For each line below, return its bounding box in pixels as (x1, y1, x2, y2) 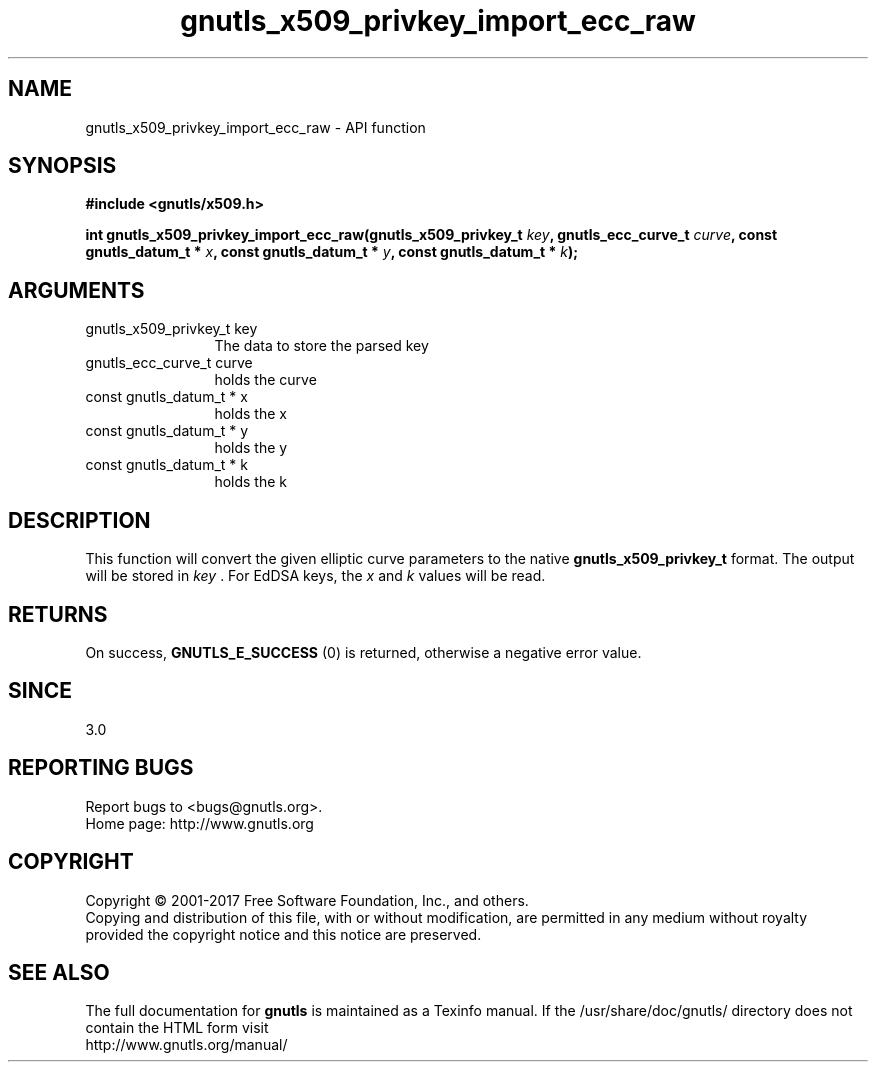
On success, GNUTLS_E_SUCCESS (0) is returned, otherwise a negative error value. (85, 643, 642, 661)
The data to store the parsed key (214, 337, 429, 355)
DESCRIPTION (8, 507, 151, 533)
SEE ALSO (8, 959, 110, 985)
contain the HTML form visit (85, 1019, 269, 1037)
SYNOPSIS (8, 153, 117, 179)
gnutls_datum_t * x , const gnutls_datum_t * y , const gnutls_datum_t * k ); (85, 243, 579, 261)
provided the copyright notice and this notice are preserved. (85, 925, 482, 943)
